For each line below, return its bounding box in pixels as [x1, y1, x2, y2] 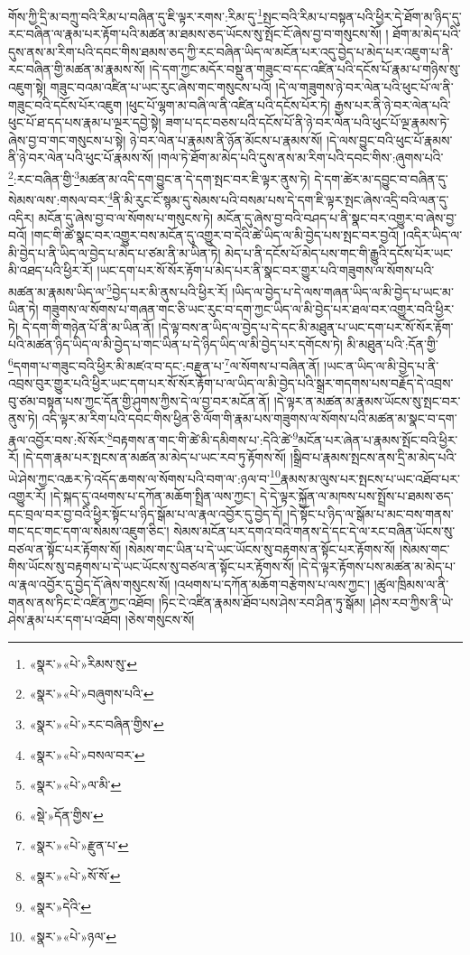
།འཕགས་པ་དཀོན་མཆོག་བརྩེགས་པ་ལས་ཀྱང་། [174, 575, 371, 593]
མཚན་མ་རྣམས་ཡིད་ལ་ [8, 282, 107, 301]
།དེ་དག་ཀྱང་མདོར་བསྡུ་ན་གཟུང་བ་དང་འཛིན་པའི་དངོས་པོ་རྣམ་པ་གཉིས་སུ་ [149, 60, 461, 79]
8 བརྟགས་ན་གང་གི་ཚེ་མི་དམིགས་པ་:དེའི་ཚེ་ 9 [106, 427, 299, 449]
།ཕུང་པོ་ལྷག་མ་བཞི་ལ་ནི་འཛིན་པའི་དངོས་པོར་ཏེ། [125, 95, 331, 114]
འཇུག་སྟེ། [8, 78, 47, 97]
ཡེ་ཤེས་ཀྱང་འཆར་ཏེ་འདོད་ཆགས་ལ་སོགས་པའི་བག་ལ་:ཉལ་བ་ [8, 468, 271, 487]
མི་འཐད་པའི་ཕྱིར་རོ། [8, 261, 93, 280]
